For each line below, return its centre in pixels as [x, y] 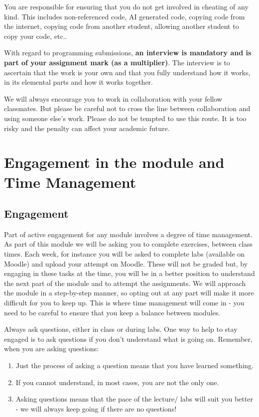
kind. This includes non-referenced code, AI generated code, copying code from [125, 16]
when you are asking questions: [52, 348]
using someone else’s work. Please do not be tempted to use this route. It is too [125, 118]
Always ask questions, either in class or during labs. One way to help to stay [121, 329]
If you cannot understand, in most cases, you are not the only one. [117, 382]
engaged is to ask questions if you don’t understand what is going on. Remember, [128, 339]
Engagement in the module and [114, 162]
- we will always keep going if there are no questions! [96, 408]
